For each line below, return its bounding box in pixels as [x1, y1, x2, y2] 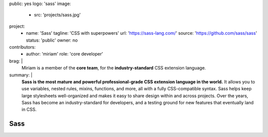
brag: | [9, 58, 23, 64]
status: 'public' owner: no [26, 37, 78, 43]
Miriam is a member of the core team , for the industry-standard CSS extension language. [21, 65, 206, 71]
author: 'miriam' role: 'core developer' [26, 51, 104, 57]
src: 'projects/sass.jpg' [34, 12, 81, 18]
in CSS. [21, 107, 37, 113]
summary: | [9, 72, 33, 78]
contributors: [9, 44, 36, 50]
